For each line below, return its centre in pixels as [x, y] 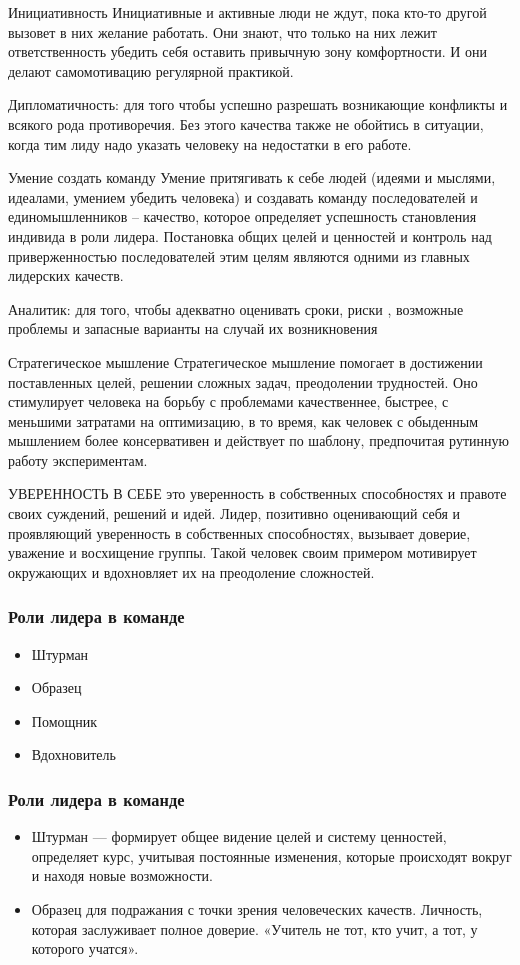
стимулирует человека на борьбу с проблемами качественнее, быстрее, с [228, 401]
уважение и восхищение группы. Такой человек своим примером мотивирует [242, 552]
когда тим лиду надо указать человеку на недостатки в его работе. [210, 143]
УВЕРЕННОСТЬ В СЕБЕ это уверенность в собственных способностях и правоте [257, 493]
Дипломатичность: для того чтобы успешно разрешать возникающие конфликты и [258, 104]
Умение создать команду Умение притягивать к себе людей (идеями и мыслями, [252, 177]
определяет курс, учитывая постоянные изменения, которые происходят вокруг [271, 855]
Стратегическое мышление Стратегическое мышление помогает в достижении [245, 361]
